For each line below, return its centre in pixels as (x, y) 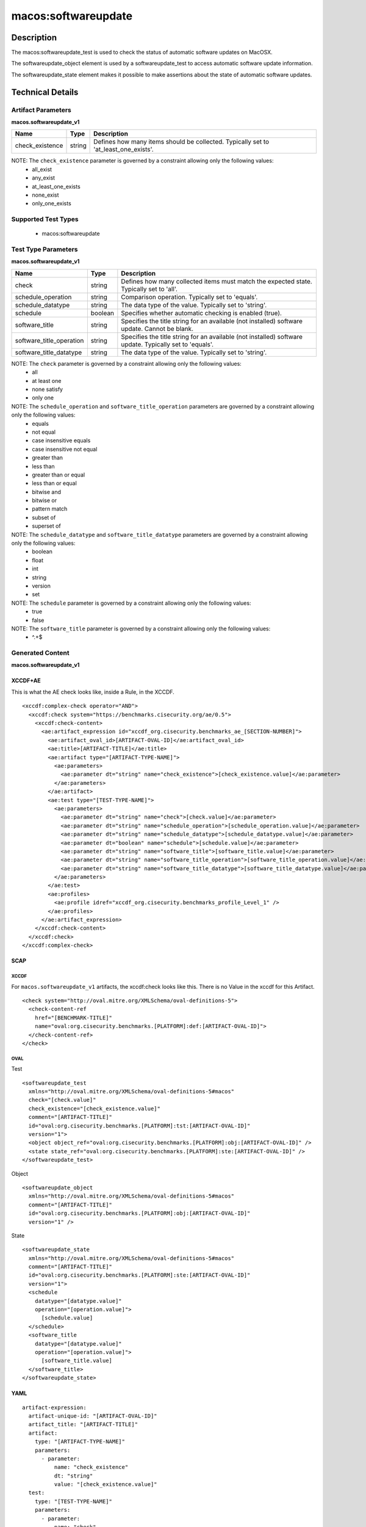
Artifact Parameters (41, 110)
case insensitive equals (61, 440)
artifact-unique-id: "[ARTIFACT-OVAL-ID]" (93, 1416)
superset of (46, 526)
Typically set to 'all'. (149, 289)
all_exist (42, 169)
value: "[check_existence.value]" (106, 1485)
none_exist (45, 195)
